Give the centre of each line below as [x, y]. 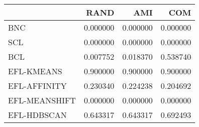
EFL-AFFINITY [37, 86]
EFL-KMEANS [35, 71]
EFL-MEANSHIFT [42, 100]
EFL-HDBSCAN [37, 115]
